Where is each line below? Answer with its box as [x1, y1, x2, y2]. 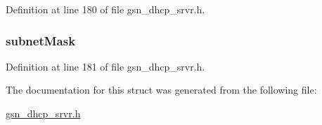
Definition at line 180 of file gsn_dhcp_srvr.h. [6, 2, 205, 16]
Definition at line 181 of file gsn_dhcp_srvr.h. [6, 59, 205, 73]
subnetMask [6, 31, 76, 49]
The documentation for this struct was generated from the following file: [6, 82, 317, 97]
